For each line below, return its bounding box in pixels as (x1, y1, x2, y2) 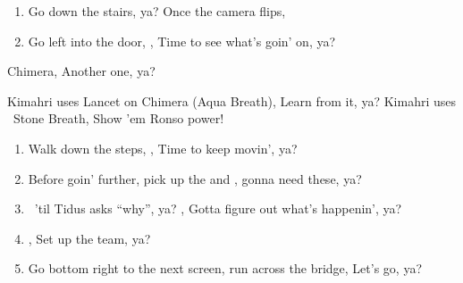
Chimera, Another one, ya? (7, 62, 156, 80)
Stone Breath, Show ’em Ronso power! (13, 109, 224, 128)
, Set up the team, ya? (28, 229, 151, 247)
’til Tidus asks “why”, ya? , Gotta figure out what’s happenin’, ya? (34, 199, 402, 218)
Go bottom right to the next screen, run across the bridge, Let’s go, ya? (28, 259, 423, 278)
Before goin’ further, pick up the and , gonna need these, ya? (28, 169, 362, 187)
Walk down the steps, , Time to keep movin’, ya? (28, 138, 298, 157)
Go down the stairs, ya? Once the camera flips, (28, 2, 286, 20)
